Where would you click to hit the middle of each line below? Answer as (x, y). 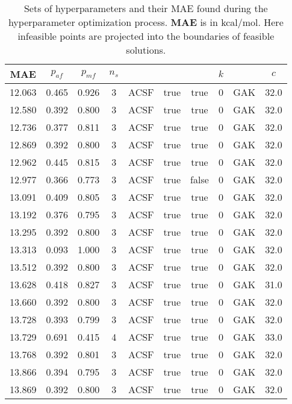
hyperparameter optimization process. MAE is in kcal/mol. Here (146, 22)
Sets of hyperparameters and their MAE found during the (146, 8)
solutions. (146, 50)
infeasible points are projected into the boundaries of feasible (146, 36)
